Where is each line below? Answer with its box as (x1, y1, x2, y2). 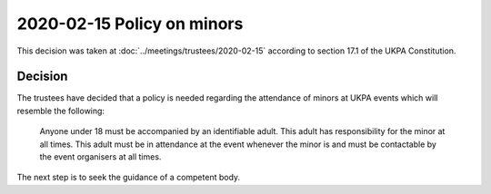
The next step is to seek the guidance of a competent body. (16, 172, 241, 183)
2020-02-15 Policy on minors (16, 14, 244, 34)
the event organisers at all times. (39, 151, 162, 162)
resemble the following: (16, 105, 105, 116)
